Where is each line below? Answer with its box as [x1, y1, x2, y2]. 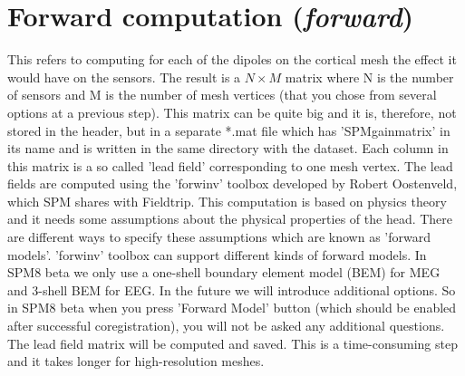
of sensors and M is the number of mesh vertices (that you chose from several [7, 85, 437, 104]
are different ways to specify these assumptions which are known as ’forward [7, 227, 431, 246]
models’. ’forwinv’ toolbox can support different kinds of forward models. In [7, 245, 427, 264]
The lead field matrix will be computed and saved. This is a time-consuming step [7, 333, 458, 352]
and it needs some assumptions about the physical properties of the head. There [7, 209, 453, 228]
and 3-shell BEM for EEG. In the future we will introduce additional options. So [7, 280, 456, 299]
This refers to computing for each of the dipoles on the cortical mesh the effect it [7, 50, 457, 69]
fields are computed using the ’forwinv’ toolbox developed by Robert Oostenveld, [7, 174, 458, 193]
